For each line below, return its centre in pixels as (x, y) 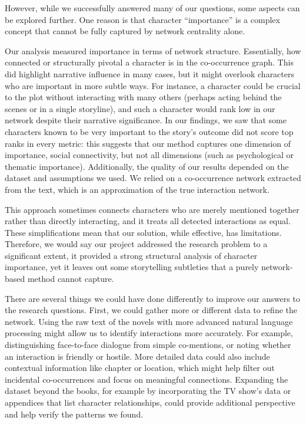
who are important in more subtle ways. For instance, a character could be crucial (153, 85)
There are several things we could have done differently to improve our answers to (152, 298)
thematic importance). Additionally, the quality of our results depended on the (147, 166)
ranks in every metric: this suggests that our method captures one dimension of (148, 143)
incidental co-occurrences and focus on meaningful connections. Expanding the (147, 379)
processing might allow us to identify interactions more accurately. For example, (149, 333)
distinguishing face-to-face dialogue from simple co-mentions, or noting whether (148, 345)
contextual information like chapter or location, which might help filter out (140, 368)
